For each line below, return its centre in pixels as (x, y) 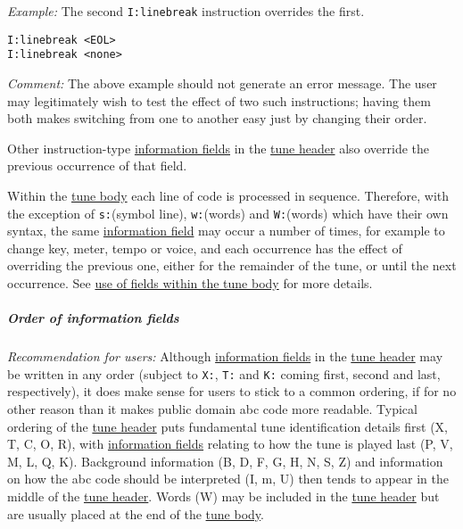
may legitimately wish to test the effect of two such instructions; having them (219, 100)
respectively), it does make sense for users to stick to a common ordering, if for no (232, 391)
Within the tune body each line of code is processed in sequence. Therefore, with (228, 195)
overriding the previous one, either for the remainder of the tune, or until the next (232, 265)
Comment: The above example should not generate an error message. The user (222, 83)
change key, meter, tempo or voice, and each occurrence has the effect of (205, 248)
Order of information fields (93, 318)
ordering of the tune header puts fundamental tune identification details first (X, (227, 426)
